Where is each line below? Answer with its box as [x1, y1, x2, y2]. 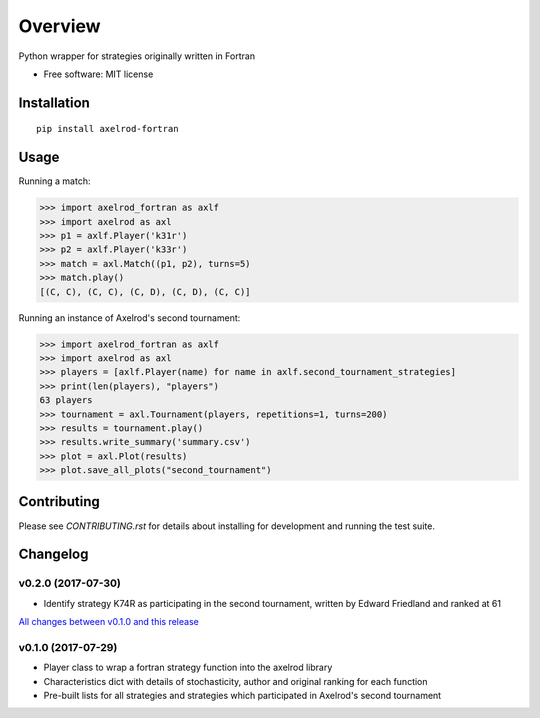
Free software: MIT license [43, 68, 154, 80]
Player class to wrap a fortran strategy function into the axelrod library [43, 661, 333, 674]
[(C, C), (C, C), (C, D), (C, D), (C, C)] [39, 286, 251, 297]
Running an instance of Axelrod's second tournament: [18, 311, 241, 324]
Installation [18, 94, 90, 111]
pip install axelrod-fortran [36, 123, 179, 135]
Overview [18, 15, 101, 37]
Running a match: [18, 175, 91, 187]
